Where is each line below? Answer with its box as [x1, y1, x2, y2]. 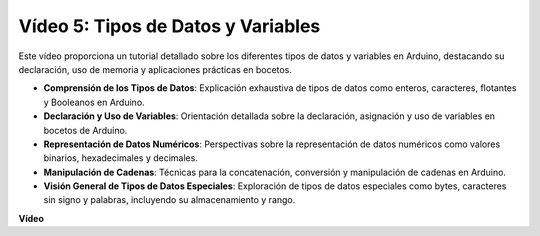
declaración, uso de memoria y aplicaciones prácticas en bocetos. [18, 63, 292, 75]
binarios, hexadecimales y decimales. [43, 152, 199, 164]
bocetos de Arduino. [43, 124, 128, 136]
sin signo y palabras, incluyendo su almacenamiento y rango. [43, 194, 296, 206]
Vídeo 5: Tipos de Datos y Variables [18, 15, 321, 37]
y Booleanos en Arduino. [43, 96, 145, 108]
